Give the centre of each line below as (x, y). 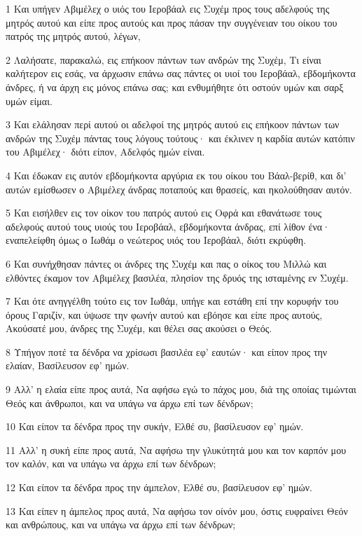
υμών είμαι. (29, 101)
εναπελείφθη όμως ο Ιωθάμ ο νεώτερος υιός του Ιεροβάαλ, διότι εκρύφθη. (156, 240)
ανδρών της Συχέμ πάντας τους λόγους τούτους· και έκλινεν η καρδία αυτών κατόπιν (180, 138)
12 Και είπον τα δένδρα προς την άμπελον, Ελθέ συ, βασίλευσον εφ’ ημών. (159, 487)
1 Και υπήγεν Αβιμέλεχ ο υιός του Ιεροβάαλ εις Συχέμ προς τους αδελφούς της (168, 8)
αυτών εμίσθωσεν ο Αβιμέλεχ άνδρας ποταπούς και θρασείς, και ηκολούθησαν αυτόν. (179, 189)
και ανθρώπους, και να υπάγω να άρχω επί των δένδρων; (121, 524)
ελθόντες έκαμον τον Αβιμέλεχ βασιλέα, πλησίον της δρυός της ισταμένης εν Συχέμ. (177, 277)
